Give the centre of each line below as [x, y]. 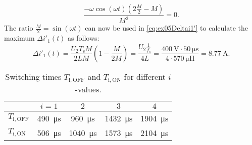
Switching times [33, 76]
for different [145, 76]
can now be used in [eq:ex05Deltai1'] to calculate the [166, 28]
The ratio [19, 28]
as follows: [84, 38]
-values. [88, 89]
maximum [19, 38]
